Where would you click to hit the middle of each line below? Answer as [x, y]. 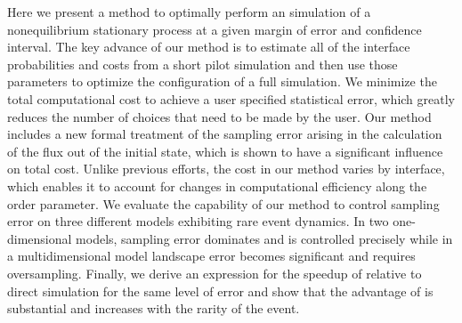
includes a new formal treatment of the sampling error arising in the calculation [225, 134]
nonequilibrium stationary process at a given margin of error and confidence [215, 29]
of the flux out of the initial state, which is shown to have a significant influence [225, 151]
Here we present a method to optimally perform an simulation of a [189, 12]
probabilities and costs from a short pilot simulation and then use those [203, 64]
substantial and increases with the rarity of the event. [154, 308]
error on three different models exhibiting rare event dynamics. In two [198, 221]
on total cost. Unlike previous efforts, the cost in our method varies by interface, [226, 169]
